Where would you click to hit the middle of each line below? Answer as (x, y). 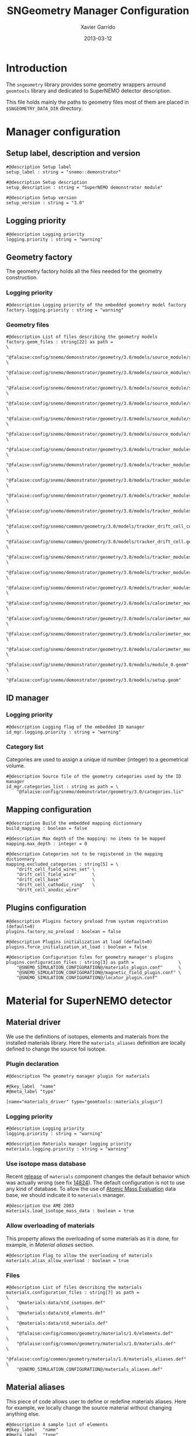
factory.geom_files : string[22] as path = (60, 342)
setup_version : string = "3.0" (45, 203)
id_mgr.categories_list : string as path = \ (62, 787)
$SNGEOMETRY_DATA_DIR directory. (44, 108)
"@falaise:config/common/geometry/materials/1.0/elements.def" (95, 1334)
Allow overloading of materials (50, 1226)
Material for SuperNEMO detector (89, 1001)
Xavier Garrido (98, 27)
